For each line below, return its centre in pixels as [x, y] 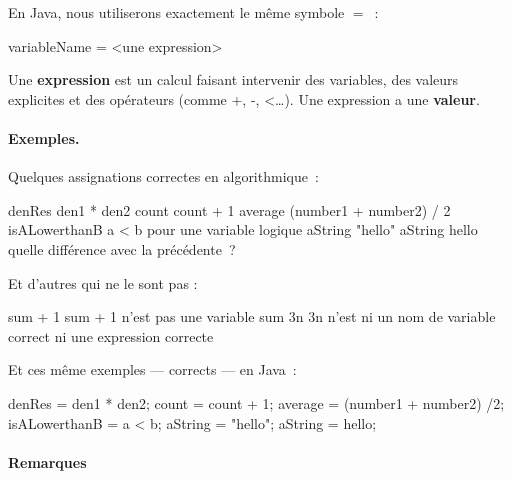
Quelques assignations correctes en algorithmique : [163, 176]
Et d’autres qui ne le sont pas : [103, 282]
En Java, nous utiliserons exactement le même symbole [176, 12]
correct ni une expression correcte [111, 335]
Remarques [47, 461]
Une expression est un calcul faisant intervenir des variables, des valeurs [233, 79]
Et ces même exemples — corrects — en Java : [152, 369]
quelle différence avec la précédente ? [122, 248]
